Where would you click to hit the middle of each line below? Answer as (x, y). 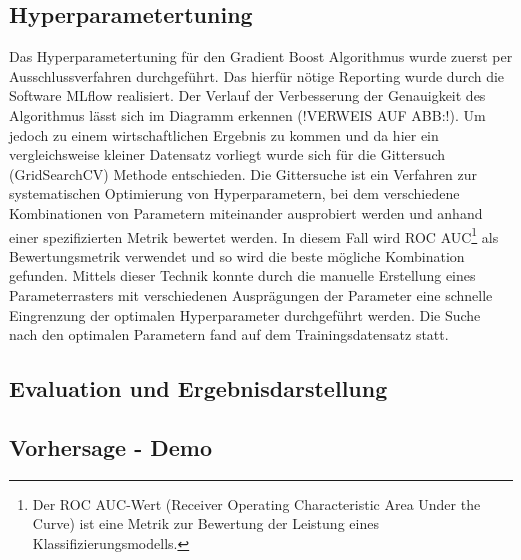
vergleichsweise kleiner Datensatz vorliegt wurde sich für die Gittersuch (227, 154)
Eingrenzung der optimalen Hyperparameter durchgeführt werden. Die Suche (245, 314)
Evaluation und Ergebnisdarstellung (198, 388)
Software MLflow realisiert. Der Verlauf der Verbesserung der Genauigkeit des (247, 95)
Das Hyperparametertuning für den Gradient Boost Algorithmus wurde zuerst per (261, 56)
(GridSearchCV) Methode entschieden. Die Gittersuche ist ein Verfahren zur (243, 173)
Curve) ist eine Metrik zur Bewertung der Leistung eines (205, 523)
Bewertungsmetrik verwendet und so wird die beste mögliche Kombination (237, 255)
